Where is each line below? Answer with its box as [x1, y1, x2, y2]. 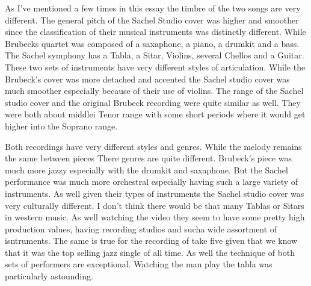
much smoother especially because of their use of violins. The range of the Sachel [5, 84, 304, 97]
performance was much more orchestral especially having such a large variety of [5, 175, 298, 188]
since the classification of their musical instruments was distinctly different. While [5, 25, 306, 38]
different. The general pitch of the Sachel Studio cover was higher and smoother [5, 13, 299, 26]
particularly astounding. [5, 270, 93, 282]
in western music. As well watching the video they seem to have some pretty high [5, 211, 305, 223]
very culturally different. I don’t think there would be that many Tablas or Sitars [5, 199, 304, 211]
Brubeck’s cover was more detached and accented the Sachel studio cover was [5, 72, 290, 85]
